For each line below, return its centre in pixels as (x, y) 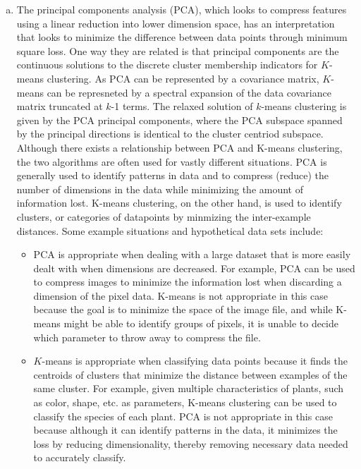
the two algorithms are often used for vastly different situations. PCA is (172, 161)
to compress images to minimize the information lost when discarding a (188, 282)
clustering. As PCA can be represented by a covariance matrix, (183, 78)
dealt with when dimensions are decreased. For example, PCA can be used (194, 268)
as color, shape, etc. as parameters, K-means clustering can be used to (185, 402)
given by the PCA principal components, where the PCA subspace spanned (179, 120)
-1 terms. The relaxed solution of (182, 106)
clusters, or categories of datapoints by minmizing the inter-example (164, 216)
